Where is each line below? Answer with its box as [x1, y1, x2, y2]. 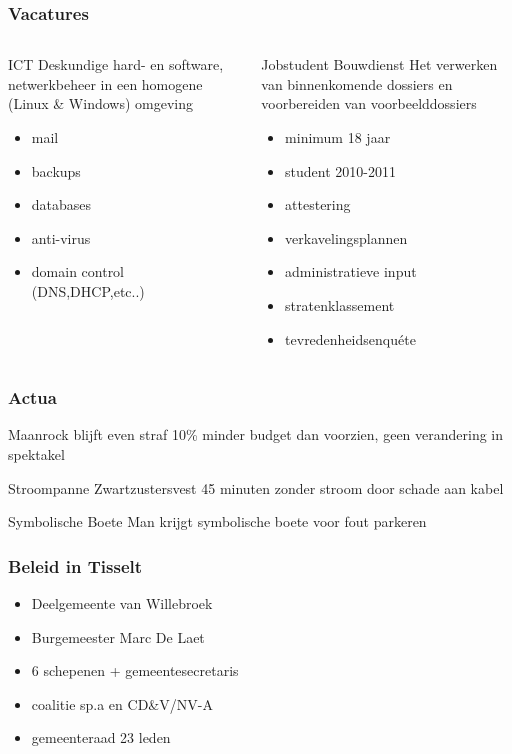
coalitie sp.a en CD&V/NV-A [31, 693, 213, 714]
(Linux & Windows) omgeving [8, 93, 194, 114]
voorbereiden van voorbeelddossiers [261, 93, 477, 114]
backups [31, 160, 81, 181]
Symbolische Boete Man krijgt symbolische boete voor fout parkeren [8, 511, 427, 532]
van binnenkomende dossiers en [261, 73, 453, 94]
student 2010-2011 [285, 160, 396, 181]
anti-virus [31, 227, 91, 248]
